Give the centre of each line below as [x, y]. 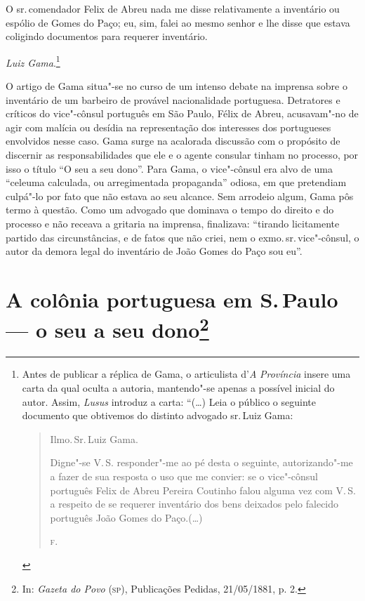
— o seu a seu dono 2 [107, 328]
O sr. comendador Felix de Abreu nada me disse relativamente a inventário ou [173, 8]
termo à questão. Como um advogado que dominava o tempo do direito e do [170, 210]
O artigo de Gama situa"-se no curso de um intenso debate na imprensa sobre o [177, 86]
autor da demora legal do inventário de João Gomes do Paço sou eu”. [154, 251]
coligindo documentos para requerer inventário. [107, 36]
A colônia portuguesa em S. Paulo [172, 299]
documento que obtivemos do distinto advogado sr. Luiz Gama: [158, 415]
